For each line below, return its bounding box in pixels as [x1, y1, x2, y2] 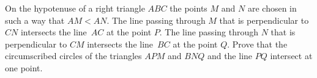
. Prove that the [227, 37, 288, 50]
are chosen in [247, 2, 297, 14]
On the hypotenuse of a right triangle [5, 2, 145, 14]
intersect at [270, 49, 313, 62]
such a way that [5, 13, 65, 26]
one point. [5, 61, 43, 74]
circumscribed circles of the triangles [5, 49, 142, 62]
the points [170, 2, 207, 14]
